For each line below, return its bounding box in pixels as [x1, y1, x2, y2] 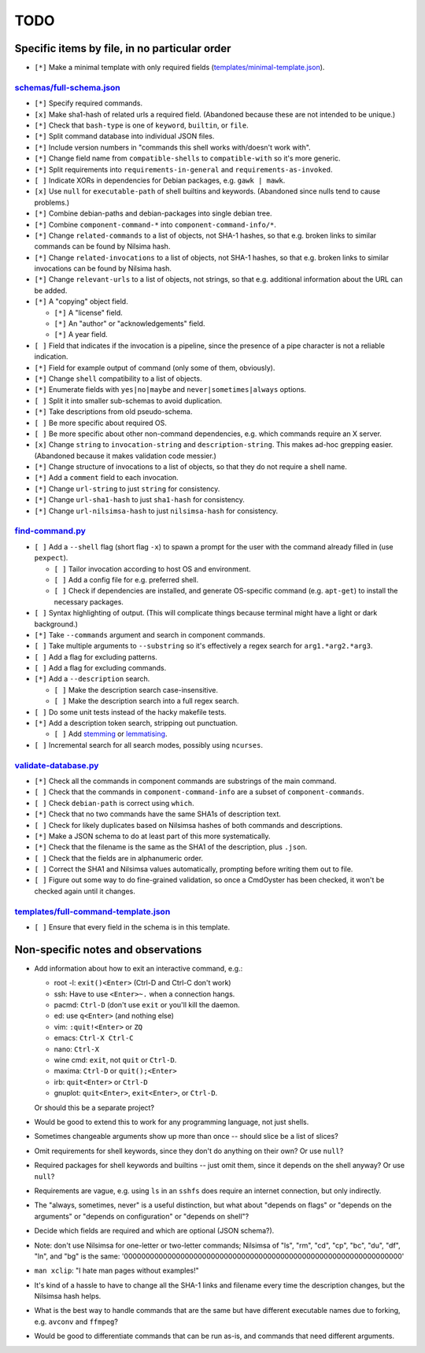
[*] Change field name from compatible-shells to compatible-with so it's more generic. [34, 153, 341, 163]
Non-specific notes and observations [14, 943, 202, 956]
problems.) [34, 198, 70, 207]
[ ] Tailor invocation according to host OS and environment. [54, 564, 251, 574]
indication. [34, 352, 68, 361]
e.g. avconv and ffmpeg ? [34, 1317, 118, 1326]
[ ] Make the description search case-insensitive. [54, 685, 219, 694]
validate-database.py [14, 760, 99, 771]
